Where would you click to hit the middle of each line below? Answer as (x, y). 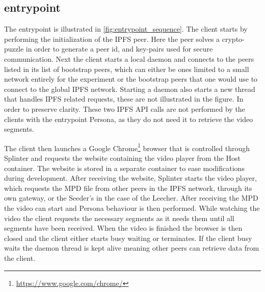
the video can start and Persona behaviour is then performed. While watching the (132, 208)
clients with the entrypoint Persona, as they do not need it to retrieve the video (129, 119)
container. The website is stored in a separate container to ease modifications (124, 168)
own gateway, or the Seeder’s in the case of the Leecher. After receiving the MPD (131, 198)
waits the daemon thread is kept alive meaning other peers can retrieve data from (132, 248)
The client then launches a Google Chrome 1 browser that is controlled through (127, 147)
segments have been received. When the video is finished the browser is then (123, 228)
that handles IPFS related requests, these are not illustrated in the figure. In (124, 99)
